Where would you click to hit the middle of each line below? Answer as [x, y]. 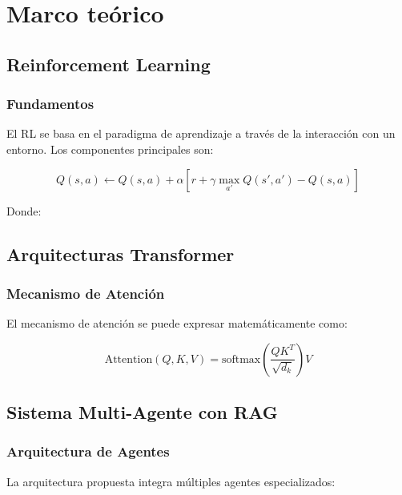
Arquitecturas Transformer [121, 254]
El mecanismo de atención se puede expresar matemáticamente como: [177, 323]
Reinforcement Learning [109, 64]
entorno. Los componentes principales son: [110, 149]
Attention [129, 359]
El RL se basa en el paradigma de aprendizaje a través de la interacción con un [201, 133]
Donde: [24, 210]
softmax [241, 359]
